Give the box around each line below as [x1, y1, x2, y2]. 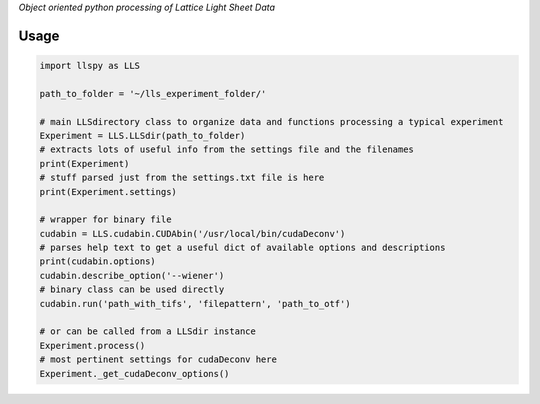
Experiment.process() [39, 340, 146, 351]
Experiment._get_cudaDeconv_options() [39, 368, 230, 379]
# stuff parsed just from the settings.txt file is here [39, 172, 325, 184]
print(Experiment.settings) [39, 186, 177, 197]
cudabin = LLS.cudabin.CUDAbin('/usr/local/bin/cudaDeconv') [39, 228, 346, 239]
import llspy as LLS [39, 60, 140, 71]
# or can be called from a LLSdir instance [39, 326, 257, 337]
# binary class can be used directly [39, 284, 225, 295]
